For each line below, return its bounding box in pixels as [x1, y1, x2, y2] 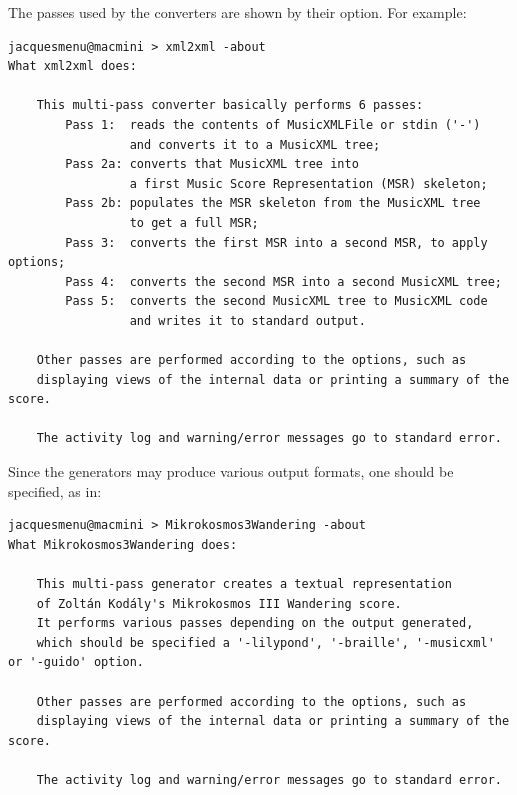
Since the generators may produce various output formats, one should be [8, 461, 454, 482]
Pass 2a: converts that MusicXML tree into [65, 157, 359, 172]
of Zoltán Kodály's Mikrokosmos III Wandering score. [36, 596, 402, 611]
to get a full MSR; [129, 215, 259, 230]
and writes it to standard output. [129, 313, 366, 328]
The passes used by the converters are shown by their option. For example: [8, 2, 467, 22]
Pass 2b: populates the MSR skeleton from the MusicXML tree [65, 196, 481, 211]
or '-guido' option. [8, 655, 145, 670]
